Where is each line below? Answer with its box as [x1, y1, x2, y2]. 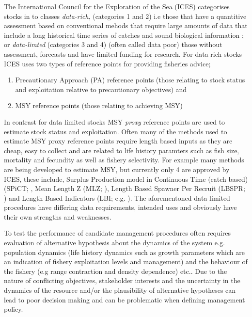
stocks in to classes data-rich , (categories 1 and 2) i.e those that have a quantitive [4, 11, 247, 21]
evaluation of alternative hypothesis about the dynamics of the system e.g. [4, 238, 225, 248]
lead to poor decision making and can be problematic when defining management [4, 294, 245, 304]
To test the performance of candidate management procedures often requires [4, 228, 231, 238]
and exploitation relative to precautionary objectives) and [15, 84, 187, 94]
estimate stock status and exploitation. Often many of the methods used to [4, 126, 227, 136]
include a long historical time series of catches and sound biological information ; [4, 30, 244, 40]
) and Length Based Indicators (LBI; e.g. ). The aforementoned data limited [4, 192, 230, 203]
